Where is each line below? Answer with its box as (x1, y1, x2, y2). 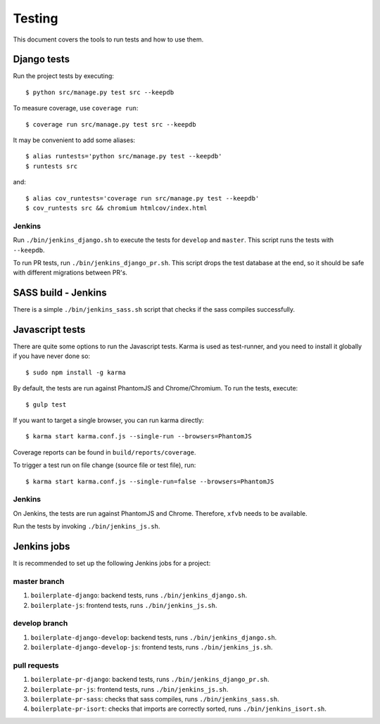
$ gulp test (25, 400, 67, 408)
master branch (13, 576, 65, 586)
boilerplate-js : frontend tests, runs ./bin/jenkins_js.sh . (30, 601, 217, 609)
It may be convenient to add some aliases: (13, 136, 136, 144)
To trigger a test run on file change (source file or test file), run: (13, 461, 196, 469)
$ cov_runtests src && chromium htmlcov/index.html (25, 204, 208, 212)
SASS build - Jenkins (13, 287, 107, 299)
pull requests (13, 660, 59, 670)
